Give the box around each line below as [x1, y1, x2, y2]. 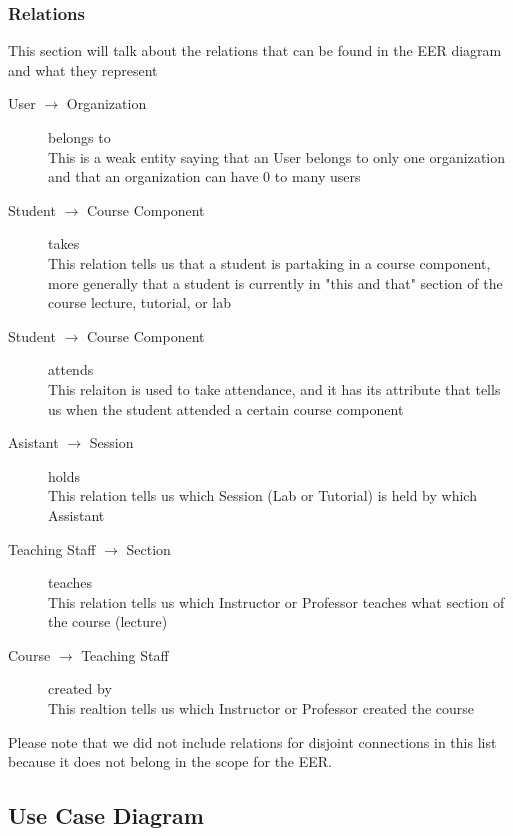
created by [48, 678, 112, 699]
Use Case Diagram [8, 800, 204, 831]
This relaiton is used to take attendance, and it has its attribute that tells [48, 378, 501, 399]
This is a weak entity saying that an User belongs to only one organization [48, 146, 506, 167]
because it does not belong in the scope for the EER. [8, 751, 333, 772]
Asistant [8, 432, 59, 453]
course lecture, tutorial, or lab [48, 292, 232, 313]
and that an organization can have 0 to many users [48, 166, 361, 187]
